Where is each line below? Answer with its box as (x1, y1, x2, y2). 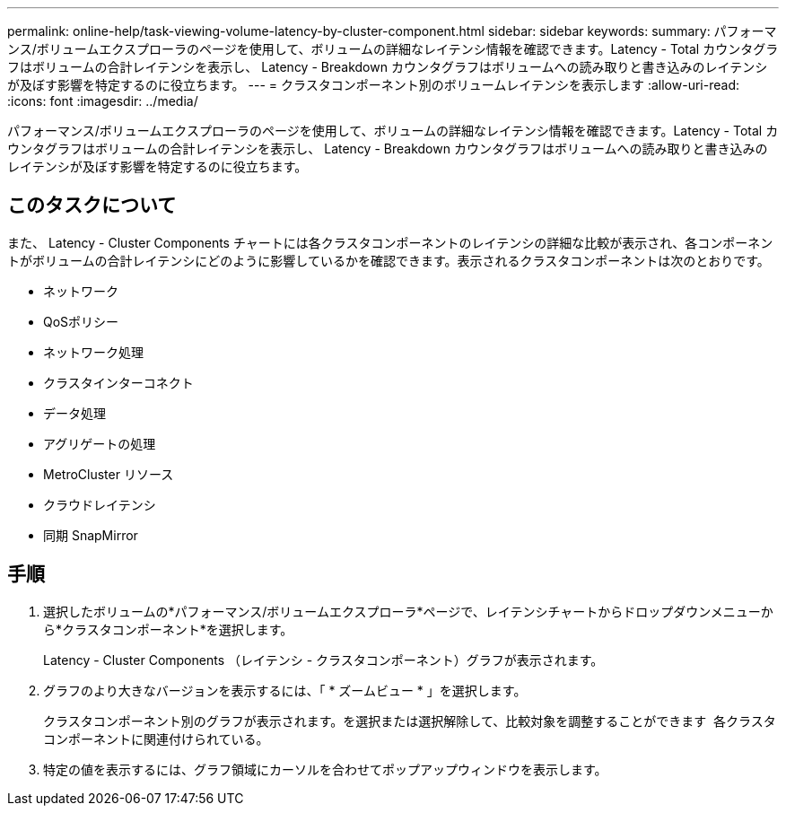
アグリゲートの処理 (43, 435, 156, 451)
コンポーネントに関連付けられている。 (43, 730, 269, 747)
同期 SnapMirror (43, 527, 138, 543)
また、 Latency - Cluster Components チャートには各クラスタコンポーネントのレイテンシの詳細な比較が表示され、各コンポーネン (7, 234, 773, 250)
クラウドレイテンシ (43, 496, 156, 512)
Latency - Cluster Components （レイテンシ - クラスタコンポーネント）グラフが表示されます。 (43, 651, 604, 668)
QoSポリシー (43, 313, 119, 329)
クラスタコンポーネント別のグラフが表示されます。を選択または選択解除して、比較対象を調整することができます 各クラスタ (43, 712, 776, 729)
